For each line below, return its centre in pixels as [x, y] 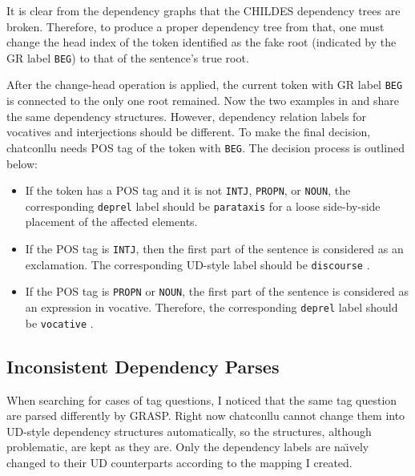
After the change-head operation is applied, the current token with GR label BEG [205, 85]
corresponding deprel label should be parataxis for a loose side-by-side [203, 206]
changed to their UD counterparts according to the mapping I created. [179, 462]
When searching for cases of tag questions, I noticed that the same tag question [202, 399]
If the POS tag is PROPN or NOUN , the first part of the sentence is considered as [217, 291]
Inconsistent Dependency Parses [143, 366]
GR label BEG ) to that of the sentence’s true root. [128, 57]
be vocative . [59, 323]
